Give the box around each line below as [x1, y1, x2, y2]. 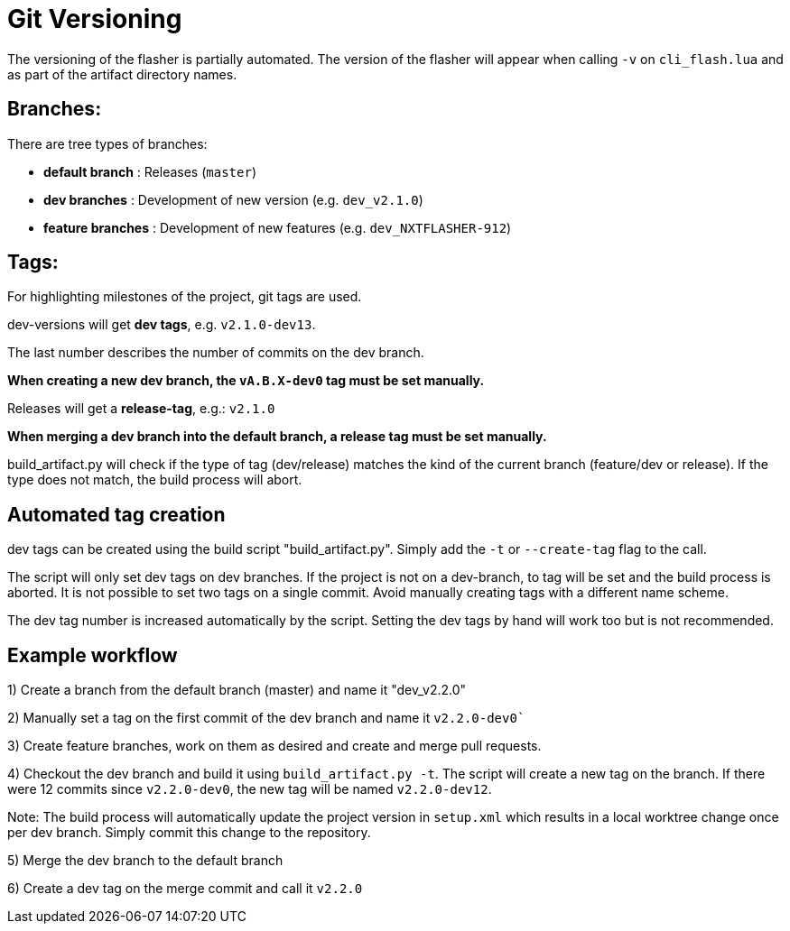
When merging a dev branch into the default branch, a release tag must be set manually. [7, 429, 547, 445]
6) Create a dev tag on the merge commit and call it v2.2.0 [7, 880, 363, 897]
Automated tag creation [7, 502, 226, 526]
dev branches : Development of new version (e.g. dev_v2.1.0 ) [43, 191, 423, 207]
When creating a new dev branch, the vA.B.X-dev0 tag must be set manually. [7, 373, 485, 389]
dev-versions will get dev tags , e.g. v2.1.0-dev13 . [7, 317, 316, 333]
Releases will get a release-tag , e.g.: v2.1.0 [7, 401, 275, 417]
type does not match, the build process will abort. [7, 472, 302, 488]
